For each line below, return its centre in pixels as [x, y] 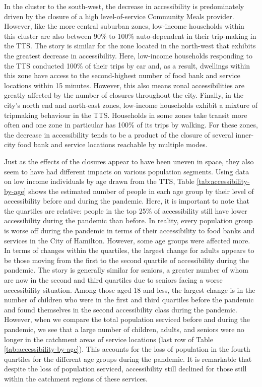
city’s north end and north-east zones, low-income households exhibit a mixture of [131, 105]
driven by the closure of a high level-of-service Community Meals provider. [119, 16]
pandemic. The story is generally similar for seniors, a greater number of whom [126, 270]
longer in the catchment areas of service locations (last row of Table [109, 339]
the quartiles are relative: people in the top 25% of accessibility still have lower [126, 210]
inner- [245, 134]
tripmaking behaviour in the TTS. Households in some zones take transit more [126, 115]
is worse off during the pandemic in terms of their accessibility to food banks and [129, 231]
